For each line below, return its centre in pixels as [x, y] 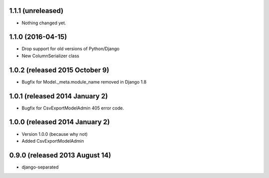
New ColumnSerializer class [51, 56]
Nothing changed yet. [44, 23]
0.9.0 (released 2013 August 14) [60, 155]
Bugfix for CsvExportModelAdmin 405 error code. [73, 108]
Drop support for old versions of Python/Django [70, 49]
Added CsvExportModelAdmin [53, 141]
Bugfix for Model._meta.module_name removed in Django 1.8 [84, 82]
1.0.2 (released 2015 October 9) [59, 70]
